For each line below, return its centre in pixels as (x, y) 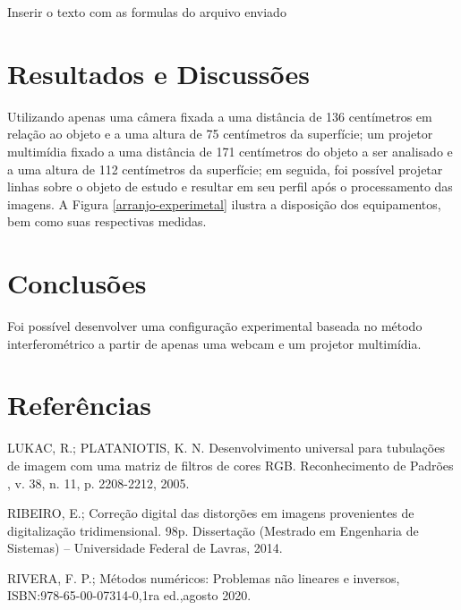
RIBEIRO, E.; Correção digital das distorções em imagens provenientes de (211, 513)
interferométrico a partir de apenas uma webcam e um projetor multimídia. (214, 343)
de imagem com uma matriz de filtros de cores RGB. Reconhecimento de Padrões (230, 465)
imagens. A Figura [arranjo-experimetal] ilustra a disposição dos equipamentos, (224, 203)
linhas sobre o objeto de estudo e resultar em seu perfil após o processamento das (230, 186)
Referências (80, 405)
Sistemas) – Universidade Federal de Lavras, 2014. (145, 548)
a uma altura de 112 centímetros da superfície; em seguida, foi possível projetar (225, 169)
